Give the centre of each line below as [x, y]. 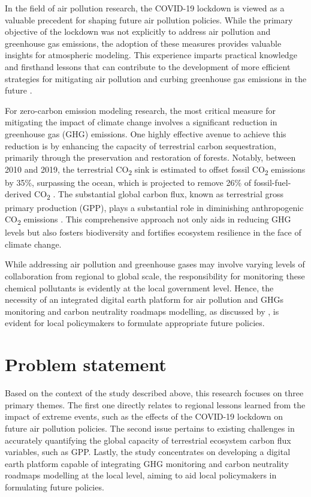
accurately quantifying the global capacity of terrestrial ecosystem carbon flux [148, 440]
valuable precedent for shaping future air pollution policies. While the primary [149, 19]
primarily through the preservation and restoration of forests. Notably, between [150, 157]
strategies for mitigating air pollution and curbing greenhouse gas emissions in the [156, 78]
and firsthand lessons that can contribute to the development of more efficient [148, 66]
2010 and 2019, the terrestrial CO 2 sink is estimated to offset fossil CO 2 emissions [155, 170]
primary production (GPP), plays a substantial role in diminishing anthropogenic [154, 207]
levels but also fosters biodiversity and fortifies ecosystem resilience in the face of [153, 232]
